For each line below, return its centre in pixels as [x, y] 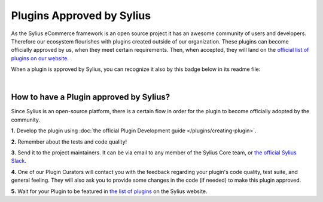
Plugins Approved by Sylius [81, 15]
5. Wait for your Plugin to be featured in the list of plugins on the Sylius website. [109, 191]
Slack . [19, 161]
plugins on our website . [40, 58]
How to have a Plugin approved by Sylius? [91, 97]
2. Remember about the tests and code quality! [69, 142]
